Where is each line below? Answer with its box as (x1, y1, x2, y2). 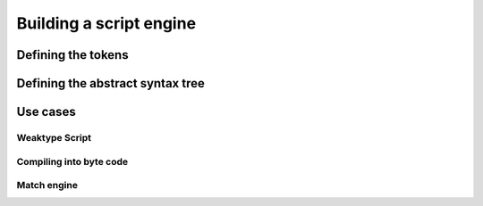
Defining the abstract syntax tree (16, 76, 205, 91)
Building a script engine (16, 13, 197, 33)
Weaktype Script (16, 131, 91, 144)
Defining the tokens (16, 47, 129, 62)
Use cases (16, 104, 76, 119)
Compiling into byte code (16, 155, 129, 168)
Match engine (16, 179, 78, 192)
